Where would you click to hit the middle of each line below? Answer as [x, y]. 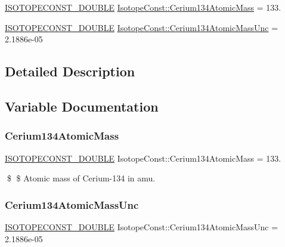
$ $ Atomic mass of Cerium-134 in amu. [81, 178]
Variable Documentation [82, 106]
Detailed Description [70, 71]
